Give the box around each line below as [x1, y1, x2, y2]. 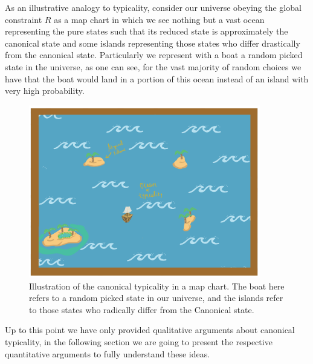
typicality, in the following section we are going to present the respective [5, 336, 273, 348]
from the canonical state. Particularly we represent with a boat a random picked [5, 48, 303, 61]
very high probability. [5, 84, 85, 97]
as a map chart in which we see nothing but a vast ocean [54, 13, 265, 25]
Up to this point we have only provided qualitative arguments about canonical [5, 323, 295, 336]
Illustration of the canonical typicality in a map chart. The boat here [29, 279, 285, 292]
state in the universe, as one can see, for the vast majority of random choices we [5, 60, 302, 73]
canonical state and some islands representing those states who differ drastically [5, 36, 300, 49]
